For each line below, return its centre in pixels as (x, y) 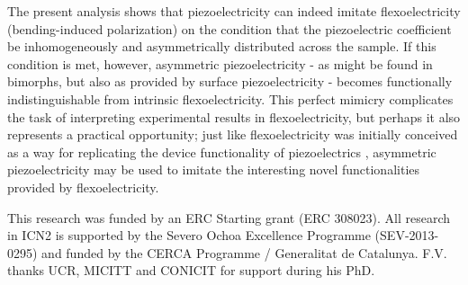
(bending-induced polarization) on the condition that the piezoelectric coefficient (229, 28)
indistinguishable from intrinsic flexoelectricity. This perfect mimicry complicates (230, 98)
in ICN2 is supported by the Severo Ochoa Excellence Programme (189, 235)
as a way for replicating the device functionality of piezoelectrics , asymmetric (222, 151)
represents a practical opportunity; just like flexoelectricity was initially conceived (233, 134)
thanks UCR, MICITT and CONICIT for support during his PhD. (191, 270)
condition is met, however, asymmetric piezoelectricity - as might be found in (220, 63)
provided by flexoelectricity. (83, 187)
